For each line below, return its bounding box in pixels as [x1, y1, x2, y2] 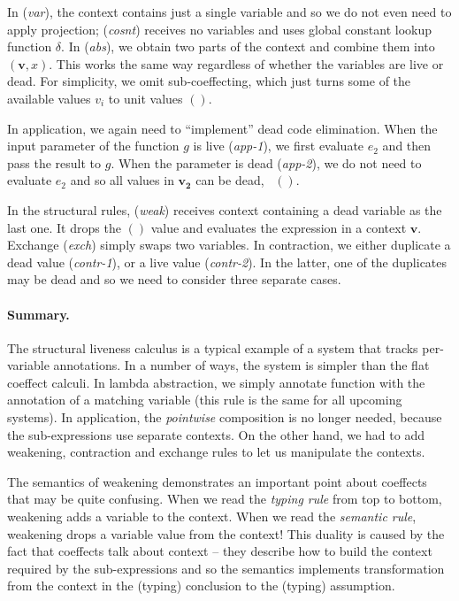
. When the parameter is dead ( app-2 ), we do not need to [111, 153, 422, 172]
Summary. [7, 304, 70, 323]
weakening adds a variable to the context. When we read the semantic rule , [7, 507, 417, 526]
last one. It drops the [7, 218, 121, 236]
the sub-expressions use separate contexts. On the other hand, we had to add [7, 425, 425, 443]
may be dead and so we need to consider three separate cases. [7, 270, 341, 289]
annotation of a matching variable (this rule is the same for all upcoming [7, 390, 402, 409]
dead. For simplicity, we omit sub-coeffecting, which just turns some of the [7, 72, 411, 90]
